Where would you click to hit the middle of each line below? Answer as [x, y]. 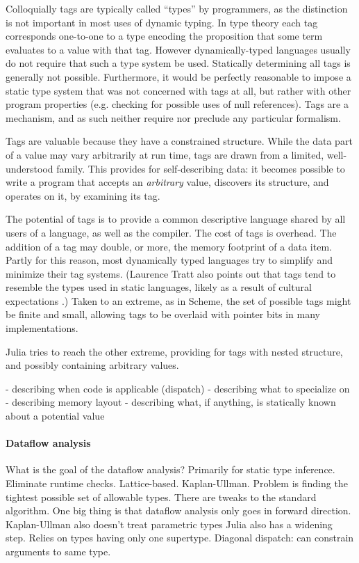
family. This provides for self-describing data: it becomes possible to [201, 168]
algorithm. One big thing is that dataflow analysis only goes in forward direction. [178, 510]
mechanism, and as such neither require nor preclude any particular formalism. [173, 117]
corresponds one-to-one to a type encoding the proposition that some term [164, 36]
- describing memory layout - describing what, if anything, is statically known [171, 402]
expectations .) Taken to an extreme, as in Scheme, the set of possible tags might [178, 300]
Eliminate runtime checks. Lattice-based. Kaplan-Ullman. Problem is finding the [177, 483]
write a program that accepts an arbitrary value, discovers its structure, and [167, 182]
